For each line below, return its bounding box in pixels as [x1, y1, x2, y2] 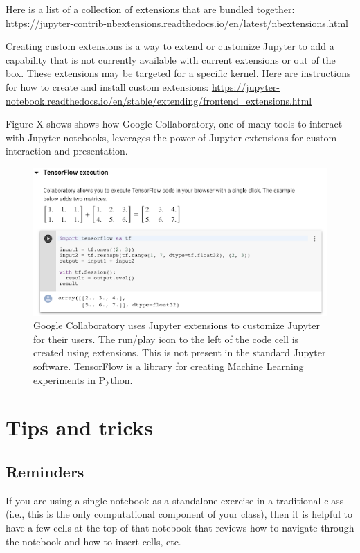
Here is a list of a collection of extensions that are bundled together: [6, 2, 295, 16]
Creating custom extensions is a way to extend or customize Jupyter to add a [6, 39, 334, 53]
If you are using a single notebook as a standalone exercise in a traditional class [6, 493, 344, 507]
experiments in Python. [33, 372, 133, 387]
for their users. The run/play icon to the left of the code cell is [33, 331, 299, 346]
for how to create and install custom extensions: [6, 79, 209, 94]
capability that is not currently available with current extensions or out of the [6, 52, 336, 67]
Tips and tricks [6, 413, 153, 441]
